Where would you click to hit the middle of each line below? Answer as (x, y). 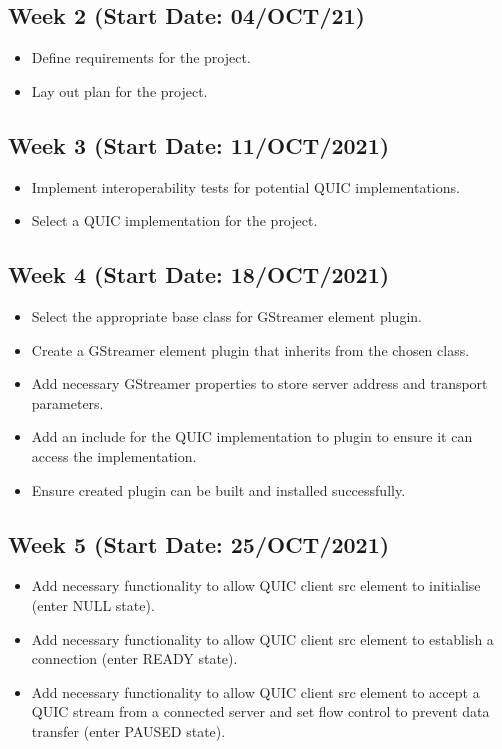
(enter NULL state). (93, 604)
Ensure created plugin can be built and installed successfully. (218, 489)
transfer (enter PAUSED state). (128, 730)
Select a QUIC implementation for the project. (174, 220)
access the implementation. (114, 455)
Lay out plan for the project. (119, 90)
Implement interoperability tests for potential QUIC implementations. (245, 186)
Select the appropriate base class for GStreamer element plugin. (226, 315)
